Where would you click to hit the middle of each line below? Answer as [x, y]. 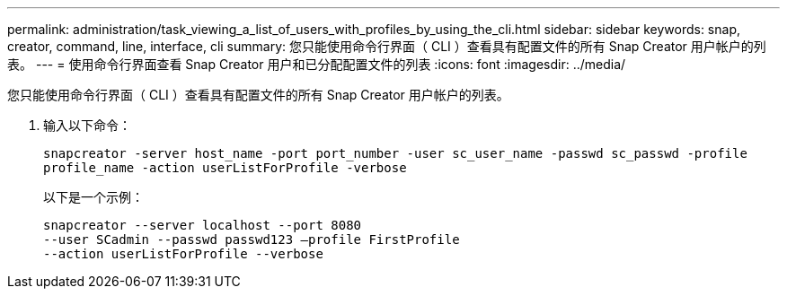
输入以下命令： [87, 125]
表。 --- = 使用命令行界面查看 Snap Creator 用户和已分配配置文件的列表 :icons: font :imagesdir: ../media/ [317, 64]
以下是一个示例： [93, 197]
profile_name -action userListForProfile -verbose [225, 168]
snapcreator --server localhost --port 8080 [203, 225]
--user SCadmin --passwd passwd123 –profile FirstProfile [252, 239]
